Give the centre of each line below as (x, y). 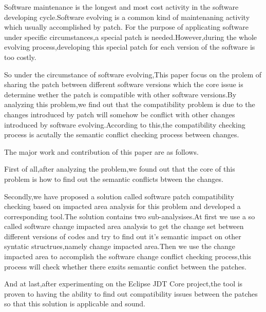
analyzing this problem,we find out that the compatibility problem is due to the (130, 104)
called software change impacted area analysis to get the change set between (124, 226)
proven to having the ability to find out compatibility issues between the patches (131, 293)
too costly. (20, 57)
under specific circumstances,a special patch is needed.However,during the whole (131, 37)
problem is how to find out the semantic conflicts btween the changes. (114, 179)
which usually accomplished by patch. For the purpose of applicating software (126, 27)
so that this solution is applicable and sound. (75, 304)
